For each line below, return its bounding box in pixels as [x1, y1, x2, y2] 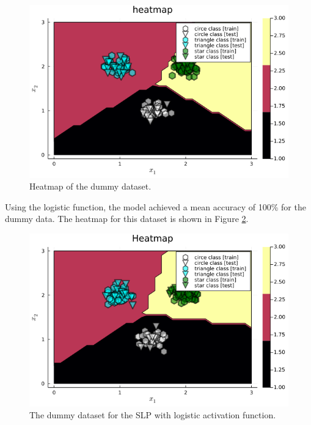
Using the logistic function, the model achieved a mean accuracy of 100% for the [5, 200, 306, 213]
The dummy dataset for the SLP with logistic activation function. [29, 408, 276, 421]
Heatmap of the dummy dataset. [29, 180, 152, 193]
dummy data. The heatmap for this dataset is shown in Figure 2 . [5, 212, 249, 225]
